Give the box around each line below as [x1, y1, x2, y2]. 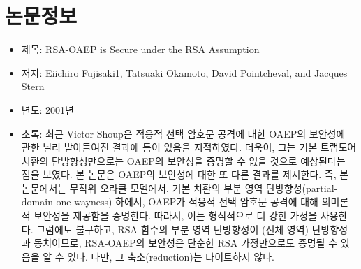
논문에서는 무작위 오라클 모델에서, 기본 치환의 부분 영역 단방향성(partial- [21, 180, 338, 195]
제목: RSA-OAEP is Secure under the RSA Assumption [21, 42, 260, 57]
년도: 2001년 [21, 102, 74, 117]
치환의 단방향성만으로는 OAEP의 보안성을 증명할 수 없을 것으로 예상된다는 [21, 153, 346, 168]
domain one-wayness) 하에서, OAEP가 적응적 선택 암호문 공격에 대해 [21, 194, 318, 209]
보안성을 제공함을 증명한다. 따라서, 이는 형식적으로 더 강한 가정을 [34, 208, 318, 223]
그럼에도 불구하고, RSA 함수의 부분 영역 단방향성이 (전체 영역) [36, 221, 309, 236]
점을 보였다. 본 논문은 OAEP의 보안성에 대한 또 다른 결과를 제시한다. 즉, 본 [21, 167, 349, 182]
